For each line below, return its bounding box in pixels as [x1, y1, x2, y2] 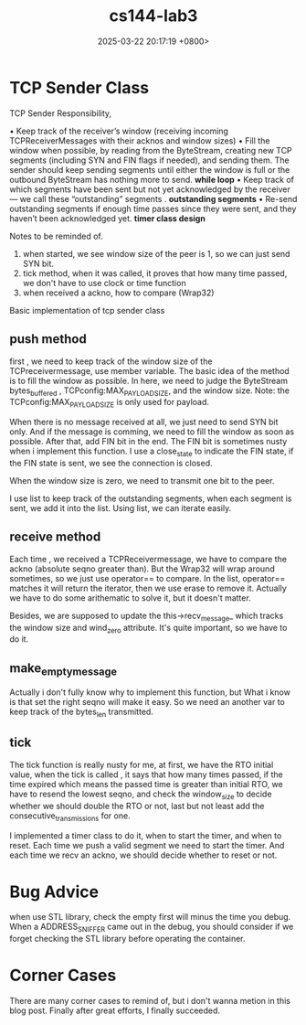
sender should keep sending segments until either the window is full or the [9, 164, 290, 175]
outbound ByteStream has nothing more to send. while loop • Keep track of [9, 174, 295, 185]
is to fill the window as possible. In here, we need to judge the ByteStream [9, 375, 288, 386]
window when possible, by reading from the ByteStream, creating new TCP [9, 144, 292, 155]
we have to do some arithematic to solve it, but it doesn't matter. [9, 592, 251, 603]
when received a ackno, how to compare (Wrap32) [22, 287, 215, 298]
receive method [9, 529, 101, 545]
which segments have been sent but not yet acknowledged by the [9, 184, 258, 195]
